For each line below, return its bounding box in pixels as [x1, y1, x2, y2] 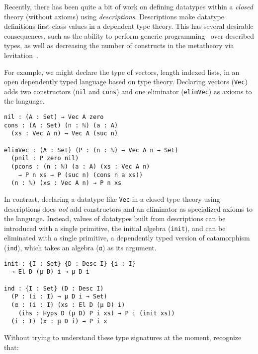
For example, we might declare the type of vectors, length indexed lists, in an [4, 66, 240, 77]
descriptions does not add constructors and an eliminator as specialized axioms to [4, 203, 253, 214]
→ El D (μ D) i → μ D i [11, 268, 89, 276]
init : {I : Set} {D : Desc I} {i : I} [4, 260, 136, 267]
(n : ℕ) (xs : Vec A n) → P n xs [11, 179, 122, 187]
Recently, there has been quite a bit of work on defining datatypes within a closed [4, 1, 253, 11]
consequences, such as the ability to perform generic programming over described [4, 30, 255, 41]
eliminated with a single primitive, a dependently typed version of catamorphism [4, 233, 250, 243]
